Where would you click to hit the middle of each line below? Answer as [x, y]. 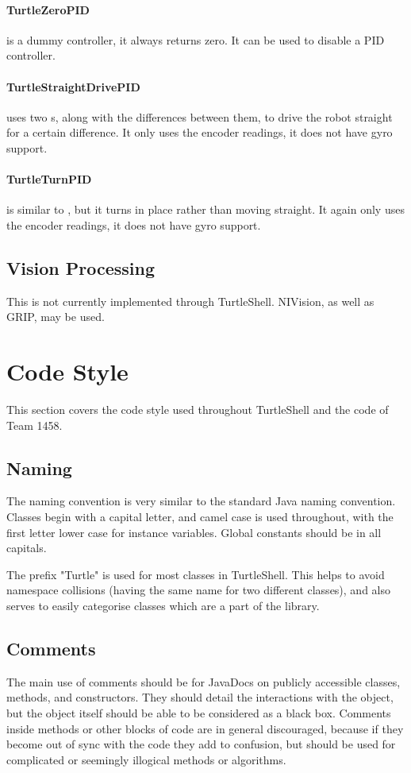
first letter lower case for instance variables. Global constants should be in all [194, 532]
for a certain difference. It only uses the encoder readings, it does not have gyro [200, 132]
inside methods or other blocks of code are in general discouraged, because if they [205, 728]
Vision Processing [81, 267]
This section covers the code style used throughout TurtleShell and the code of [198, 410]
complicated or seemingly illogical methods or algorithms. [146, 759]
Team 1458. [35, 425]
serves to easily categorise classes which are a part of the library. [163, 606]
